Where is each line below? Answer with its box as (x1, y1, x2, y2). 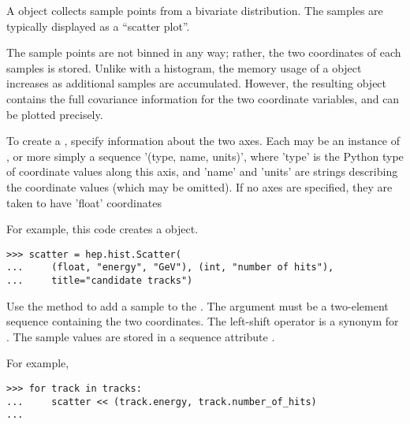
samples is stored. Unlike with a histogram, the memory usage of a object (6, 59, 362, 76)
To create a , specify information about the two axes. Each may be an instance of (6, 132, 401, 149)
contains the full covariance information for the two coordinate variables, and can (6, 90, 400, 106)
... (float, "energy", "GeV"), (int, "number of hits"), (6, 262, 334, 273)
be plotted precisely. (6, 106, 103, 122)
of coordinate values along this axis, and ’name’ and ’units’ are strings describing (6, 163, 398, 180)
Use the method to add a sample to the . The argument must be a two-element (6, 297, 389, 314)
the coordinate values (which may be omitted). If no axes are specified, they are (6, 178, 393, 195)
